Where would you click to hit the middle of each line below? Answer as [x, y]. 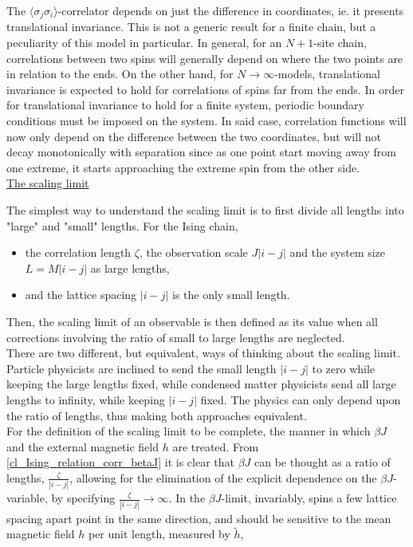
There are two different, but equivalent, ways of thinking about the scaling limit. [203, 353]
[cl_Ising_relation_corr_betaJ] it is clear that [120, 462]
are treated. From [216, 446]
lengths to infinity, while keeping [86, 399]
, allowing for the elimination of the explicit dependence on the [223, 477]
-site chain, [340, 43]
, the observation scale [193, 252]
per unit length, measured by [159, 534]
